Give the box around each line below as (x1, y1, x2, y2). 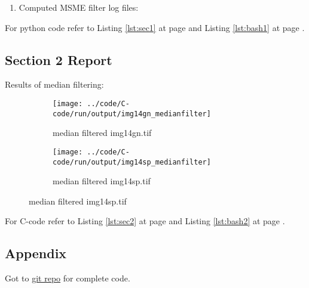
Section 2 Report (5, 50, 112, 69)
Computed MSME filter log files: (19, 1, 139, 13)
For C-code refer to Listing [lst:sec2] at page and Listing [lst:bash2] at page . (5, 215, 285, 227)
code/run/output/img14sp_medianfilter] (53, 157, 211, 166)
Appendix (5, 244, 67, 262)
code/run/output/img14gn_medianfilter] (53, 109, 211, 118)
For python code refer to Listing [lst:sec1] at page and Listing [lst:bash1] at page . (5, 21, 305, 33)
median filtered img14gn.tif (53, 126, 152, 139)
